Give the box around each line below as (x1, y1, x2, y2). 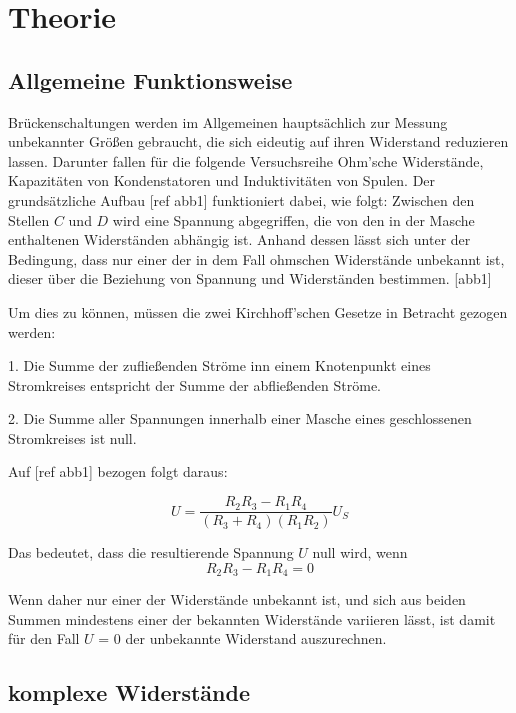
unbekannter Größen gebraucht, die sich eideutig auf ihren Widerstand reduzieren (8, 131, 509, 152)
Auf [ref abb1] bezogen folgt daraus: (8, 461, 228, 482)
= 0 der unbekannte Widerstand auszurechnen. (98, 628, 387, 649)
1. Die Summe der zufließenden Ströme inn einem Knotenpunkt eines (8, 355, 431, 376)
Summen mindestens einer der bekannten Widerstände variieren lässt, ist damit (8, 608, 496, 629)
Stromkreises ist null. (8, 427, 137, 448)
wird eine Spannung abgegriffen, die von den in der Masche (112, 209, 475, 230)
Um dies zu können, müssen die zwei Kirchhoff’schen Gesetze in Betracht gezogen (8, 301, 508, 322)
